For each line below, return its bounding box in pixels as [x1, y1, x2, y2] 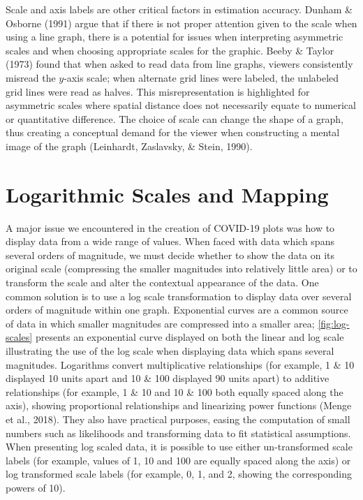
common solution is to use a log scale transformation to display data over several [6, 288, 352, 303]
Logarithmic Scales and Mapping [6, 179, 329, 208]
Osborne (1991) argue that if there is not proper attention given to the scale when [6, 15, 357, 30]
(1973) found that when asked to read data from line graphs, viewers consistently [6, 57, 353, 71]
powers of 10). [6, 480, 66, 494]
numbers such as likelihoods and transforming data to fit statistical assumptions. [6, 425, 351, 440]
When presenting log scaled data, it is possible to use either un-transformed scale [6, 439, 353, 454]
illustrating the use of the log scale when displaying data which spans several [6, 344, 334, 358]
